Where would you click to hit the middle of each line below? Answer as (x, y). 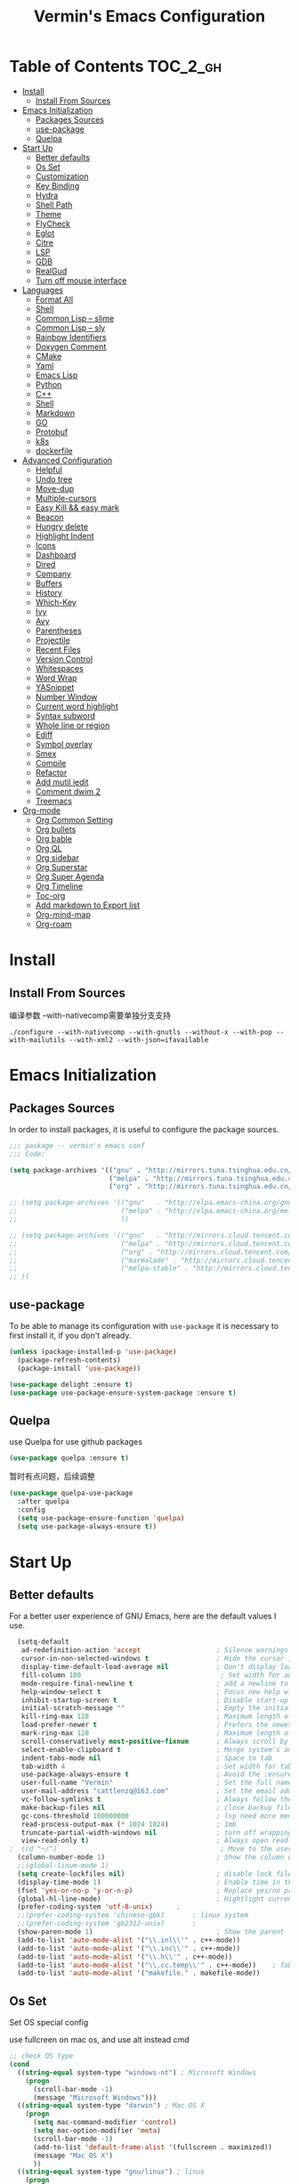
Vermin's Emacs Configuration (149, 16)
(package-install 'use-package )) (79, 1368)
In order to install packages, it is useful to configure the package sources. (144, 1129)
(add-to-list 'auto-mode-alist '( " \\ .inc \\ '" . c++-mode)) (129, 1948)
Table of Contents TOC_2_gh (116, 66)
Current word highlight (77, 706)
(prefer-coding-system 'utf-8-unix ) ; (99, 1907)
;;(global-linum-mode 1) (63, 1866)
